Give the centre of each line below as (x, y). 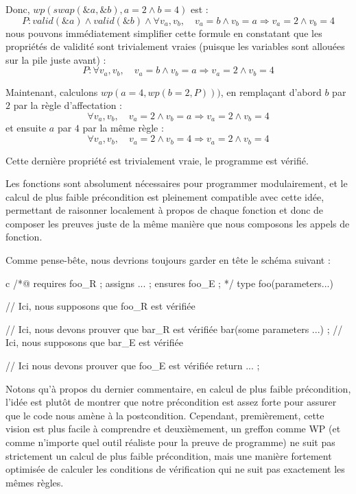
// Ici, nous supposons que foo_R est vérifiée (100, 306)
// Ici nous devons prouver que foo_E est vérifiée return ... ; (133, 366)
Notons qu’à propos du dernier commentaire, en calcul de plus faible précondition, (178, 388)
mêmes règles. (35, 482)
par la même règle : (123, 128)
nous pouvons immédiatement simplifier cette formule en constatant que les (164, 33)
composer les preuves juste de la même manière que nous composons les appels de (178, 223)
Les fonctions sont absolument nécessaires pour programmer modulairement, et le (177, 183)
